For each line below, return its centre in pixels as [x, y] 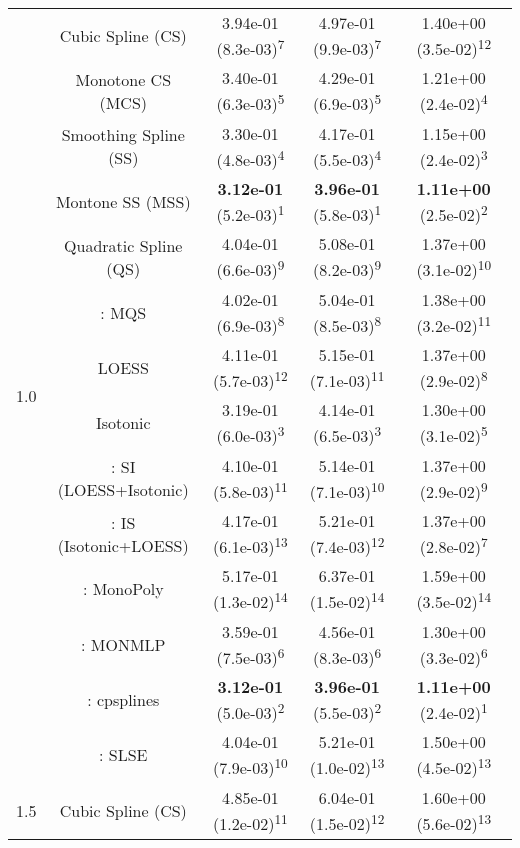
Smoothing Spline [123, 135]
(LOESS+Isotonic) [123, 490]
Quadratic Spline [123, 245]
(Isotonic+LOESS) [123, 545]
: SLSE [123, 755]
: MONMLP [123, 644]
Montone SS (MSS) [123, 202]
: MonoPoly [123, 589]
